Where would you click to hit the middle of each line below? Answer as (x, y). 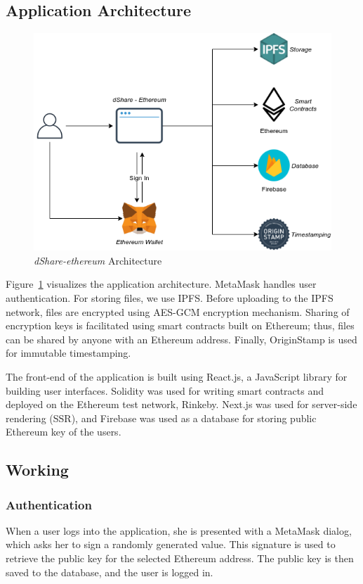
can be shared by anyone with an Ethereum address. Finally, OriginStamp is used (181, 339)
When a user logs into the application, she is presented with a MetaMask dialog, (179, 530)
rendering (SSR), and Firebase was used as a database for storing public (161, 418)
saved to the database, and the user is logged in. (110, 572)
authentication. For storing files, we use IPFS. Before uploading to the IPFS (170, 297)
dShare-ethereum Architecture (98, 260)
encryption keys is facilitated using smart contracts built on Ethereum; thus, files (180, 325)
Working (37, 470)
